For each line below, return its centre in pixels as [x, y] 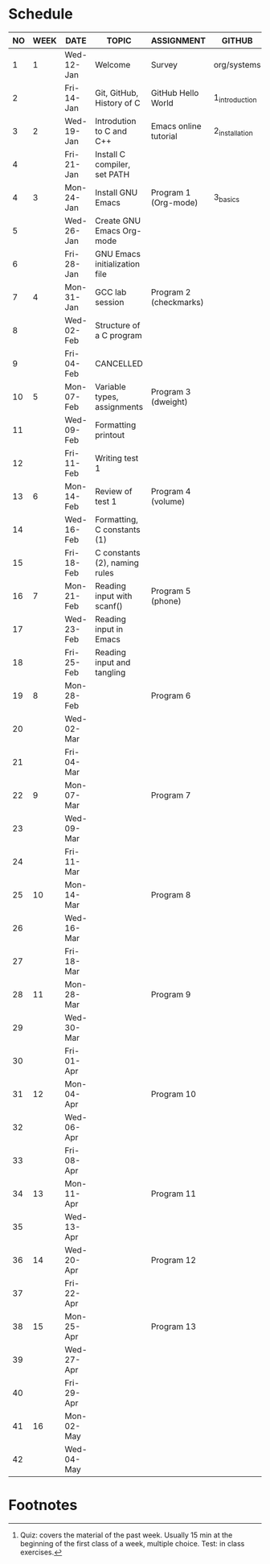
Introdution [116, 122]
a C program [119, 336]
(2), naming [117, 563]
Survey [164, 65]
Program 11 [174, 1194]
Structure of [118, 325]
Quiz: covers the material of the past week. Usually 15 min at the [126, 1535]
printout [110, 435]
